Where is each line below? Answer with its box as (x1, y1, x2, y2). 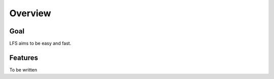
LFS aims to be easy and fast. (9, 41, 72, 47)
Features (9, 53, 38, 62)
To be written (9, 66, 38, 73)
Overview (9, 8, 51, 19)
